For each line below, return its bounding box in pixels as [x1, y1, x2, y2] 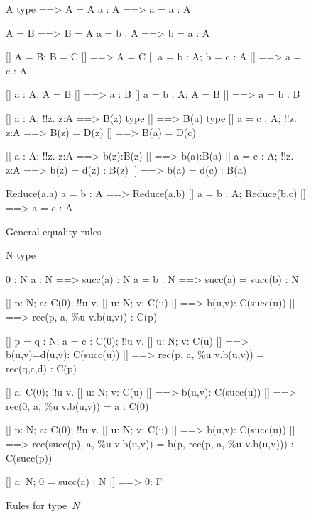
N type [6, 248, 36, 262]
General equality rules [6, 223, 102, 238]
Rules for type [6, 497, 67, 512]
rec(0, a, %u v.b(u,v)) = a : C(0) [6, 398, 149, 413]
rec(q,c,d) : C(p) [6, 360, 77, 375]
